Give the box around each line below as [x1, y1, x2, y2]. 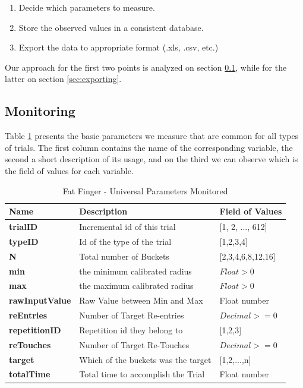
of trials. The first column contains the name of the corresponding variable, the [5, 141, 293, 153]
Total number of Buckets [79, 250, 169, 262]
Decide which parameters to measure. [18, 1, 155, 13]
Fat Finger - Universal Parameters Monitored [62, 184, 228, 197]
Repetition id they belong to [79, 323, 183, 336]
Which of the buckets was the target [79, 353, 212, 365]
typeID [9, 235, 39, 247]
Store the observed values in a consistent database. [18, 21, 204, 33]
